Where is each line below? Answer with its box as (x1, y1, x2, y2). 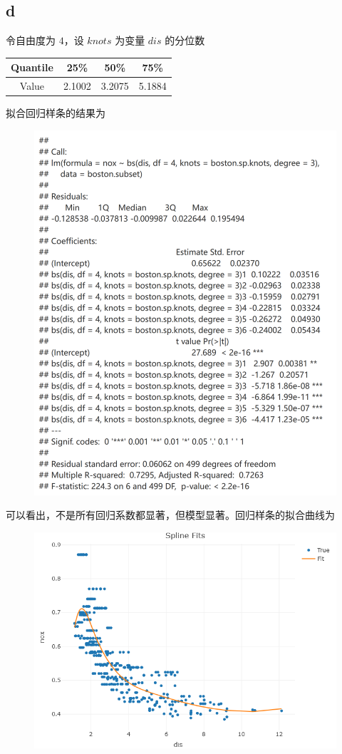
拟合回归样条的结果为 (6, 105, 105, 120)
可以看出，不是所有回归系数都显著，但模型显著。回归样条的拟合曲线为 (6, 507, 335, 522)
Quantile (11, 60, 53, 75)
